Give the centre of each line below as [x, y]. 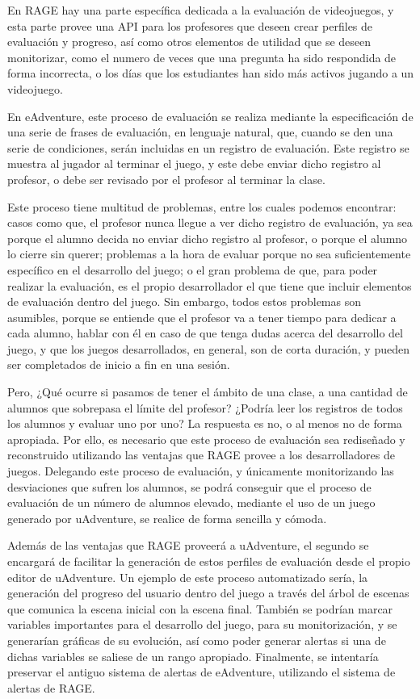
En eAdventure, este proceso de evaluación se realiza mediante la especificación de [210, 116]
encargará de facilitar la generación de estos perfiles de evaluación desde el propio [209, 561]
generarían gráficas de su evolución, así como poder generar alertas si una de [197, 640]
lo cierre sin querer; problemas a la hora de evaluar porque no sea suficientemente [209, 254]
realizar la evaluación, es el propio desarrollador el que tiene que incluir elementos [210, 285]
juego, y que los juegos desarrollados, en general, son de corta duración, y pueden [208, 348]
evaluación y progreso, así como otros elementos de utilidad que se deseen [189, 42]
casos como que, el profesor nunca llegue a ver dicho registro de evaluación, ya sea [210, 222]
